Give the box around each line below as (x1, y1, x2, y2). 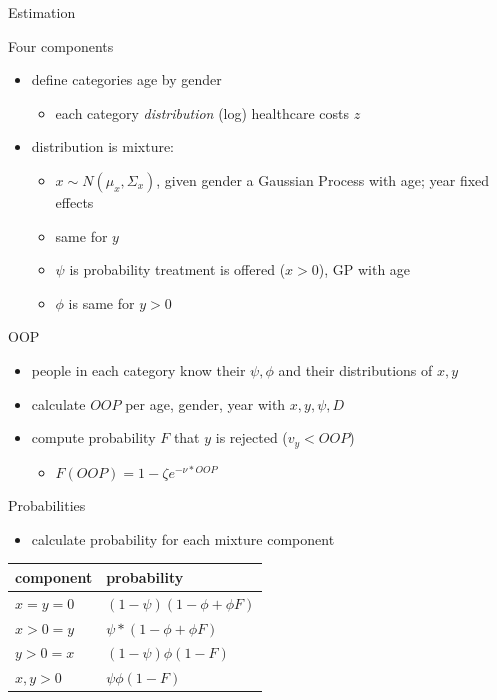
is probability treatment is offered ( (69, 259, 286, 280)
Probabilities (8, 495, 86, 516)
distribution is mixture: (31, 136, 175, 157)
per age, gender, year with (125, 393, 286, 414)
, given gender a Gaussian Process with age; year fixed (156, 169, 490, 190)
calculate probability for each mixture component (31, 528, 335, 549)
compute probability (31, 427, 156, 448)
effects (55, 191, 94, 212)
